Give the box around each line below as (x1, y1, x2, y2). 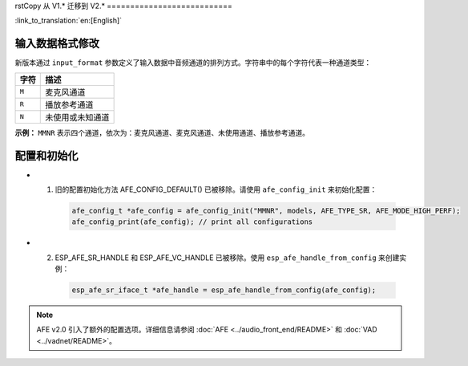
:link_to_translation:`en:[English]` (14, 16, 123, 26)
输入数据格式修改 (14, 37, 99, 51)
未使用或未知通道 (45, 112, 110, 123)
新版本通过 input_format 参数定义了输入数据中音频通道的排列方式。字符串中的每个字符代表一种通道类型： (14, 58, 372, 67)
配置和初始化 (14, 148, 79, 162)
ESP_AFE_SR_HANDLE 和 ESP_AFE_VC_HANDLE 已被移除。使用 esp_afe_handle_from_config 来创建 (54, 253, 400, 262)
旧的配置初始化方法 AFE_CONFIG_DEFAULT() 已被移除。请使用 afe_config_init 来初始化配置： (54, 185, 377, 194)
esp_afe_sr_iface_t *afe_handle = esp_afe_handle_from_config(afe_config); (71, 286, 377, 295)
